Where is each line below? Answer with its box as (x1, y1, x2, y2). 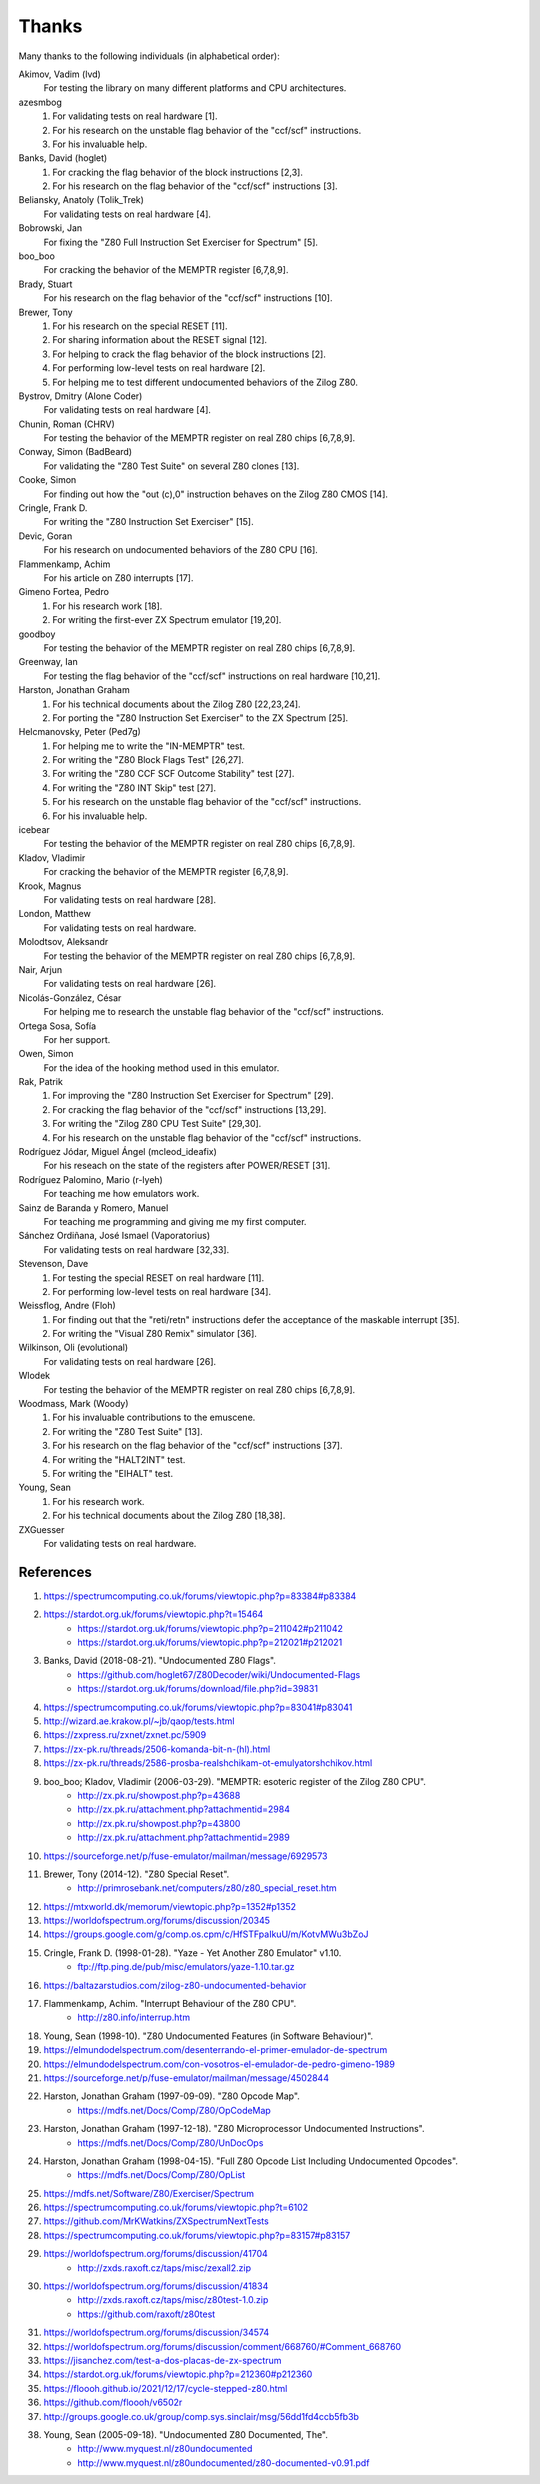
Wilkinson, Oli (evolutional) (18, 1341, 129, 1354)
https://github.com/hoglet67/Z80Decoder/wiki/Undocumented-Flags (77, 1668, 361, 1680)
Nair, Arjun (18, 963, 63, 975)
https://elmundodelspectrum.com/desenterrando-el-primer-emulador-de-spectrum (43, 2044, 388, 2056)
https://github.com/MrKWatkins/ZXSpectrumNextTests (43, 2215, 269, 2227)
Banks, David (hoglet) (18, 152, 108, 164)
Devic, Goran (18, 530, 73, 542)
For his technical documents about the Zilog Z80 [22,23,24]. (52, 698, 301, 710)
